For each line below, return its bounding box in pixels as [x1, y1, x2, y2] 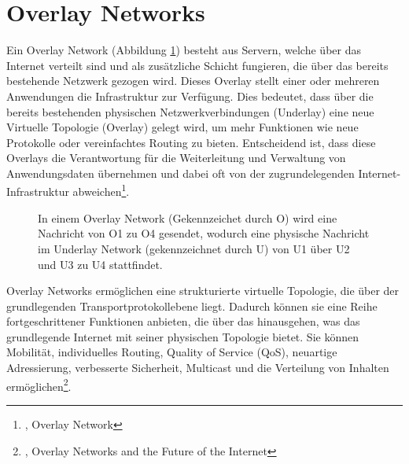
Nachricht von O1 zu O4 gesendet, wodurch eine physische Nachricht [38, 225, 370, 241]
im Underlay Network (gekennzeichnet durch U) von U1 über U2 [38, 240, 350, 256]
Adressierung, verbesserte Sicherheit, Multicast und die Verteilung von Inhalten [6, 359, 389, 376]
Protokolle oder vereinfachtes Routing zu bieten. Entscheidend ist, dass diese [6, 134, 376, 150]
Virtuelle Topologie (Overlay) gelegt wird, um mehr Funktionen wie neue [6, 119, 359, 135]
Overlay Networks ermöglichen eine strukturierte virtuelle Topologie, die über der [6, 282, 400, 299]
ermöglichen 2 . [6, 375, 72, 394]
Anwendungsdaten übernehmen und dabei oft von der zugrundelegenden [6, 164, 355, 181]
